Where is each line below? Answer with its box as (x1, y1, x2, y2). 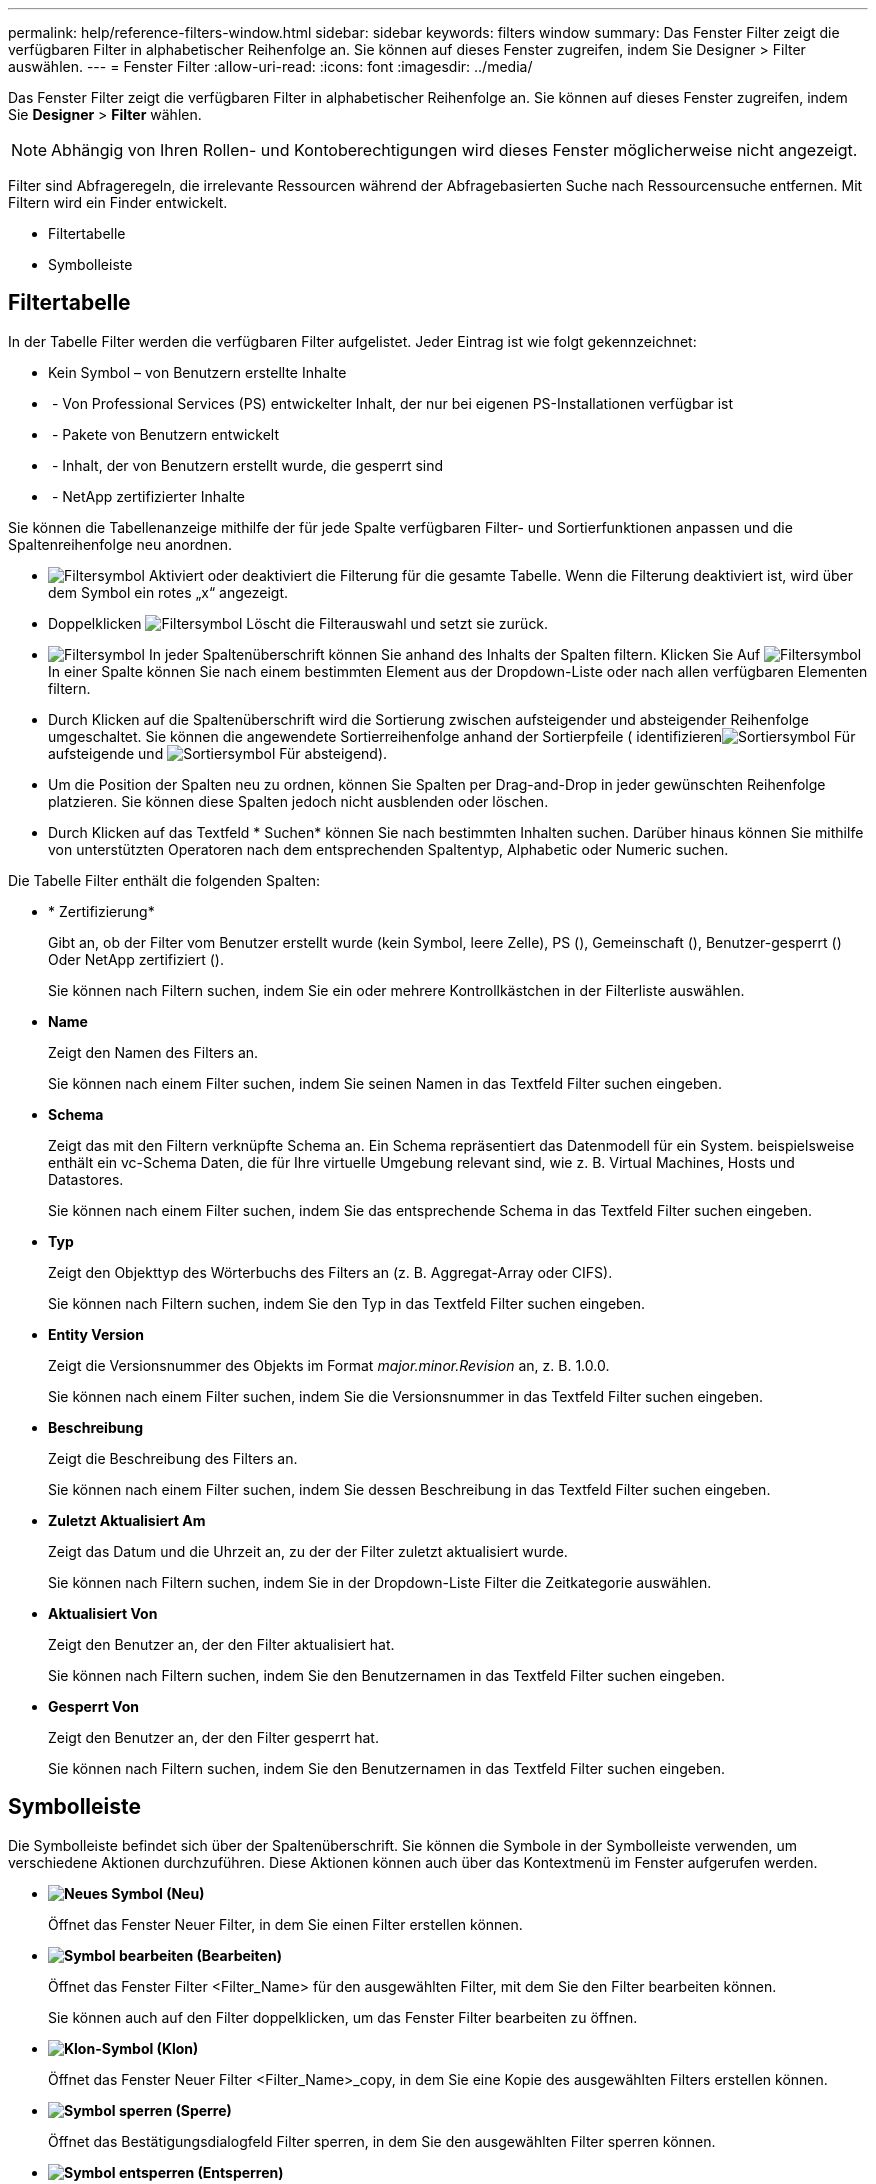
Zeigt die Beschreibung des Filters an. (48, 1449, 298, 1467)
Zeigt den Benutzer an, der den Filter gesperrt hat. (48, 1728, 379, 1746)
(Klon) (156, 2039, 199, 2057)
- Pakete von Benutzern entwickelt (51, 425, 279, 443)
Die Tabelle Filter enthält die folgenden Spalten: (8, 871, 321, 889)
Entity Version (48, 1325, 144, 1343)
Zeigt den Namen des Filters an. (48, 1043, 259, 1061)
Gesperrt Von (48, 1697, 139, 1715)
